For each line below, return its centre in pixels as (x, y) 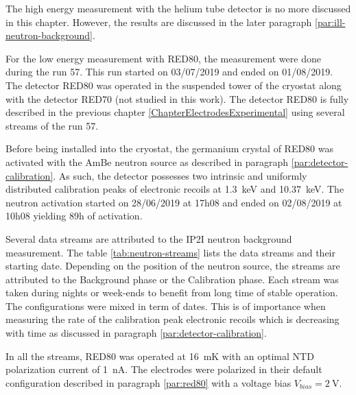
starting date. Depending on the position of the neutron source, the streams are (173, 266)
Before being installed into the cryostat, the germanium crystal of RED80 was (170, 148)
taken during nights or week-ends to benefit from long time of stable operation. (172, 292)
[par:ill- (330, 22)
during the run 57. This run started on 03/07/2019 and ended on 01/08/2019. (169, 72)
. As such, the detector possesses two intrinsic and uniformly (180, 175)
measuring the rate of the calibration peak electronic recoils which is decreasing (173, 319)
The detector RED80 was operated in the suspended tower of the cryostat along (174, 85)
